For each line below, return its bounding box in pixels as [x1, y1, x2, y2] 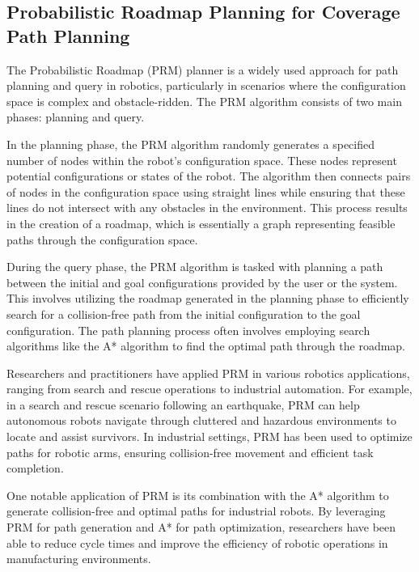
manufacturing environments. [6, 550, 151, 567]
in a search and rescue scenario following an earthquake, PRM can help [6, 396, 360, 413]
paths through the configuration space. [6, 231, 198, 248]
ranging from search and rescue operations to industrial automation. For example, [6, 380, 413, 397]
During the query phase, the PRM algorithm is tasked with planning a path [6, 258, 383, 275]
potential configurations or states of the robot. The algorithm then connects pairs [6, 167, 411, 184]
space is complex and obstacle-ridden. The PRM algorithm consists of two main [6, 92, 402, 109]
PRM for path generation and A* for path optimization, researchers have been [6, 519, 396, 536]
